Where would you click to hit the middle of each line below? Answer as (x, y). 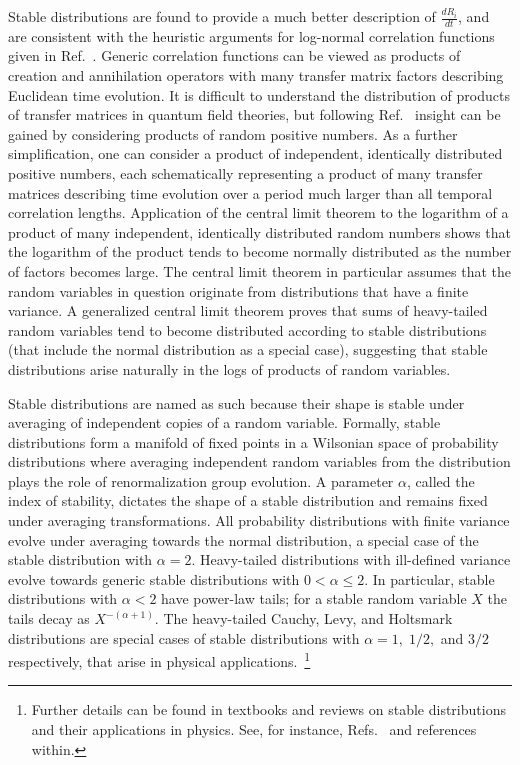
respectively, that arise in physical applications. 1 (159, 659)
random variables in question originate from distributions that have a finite (238, 290)
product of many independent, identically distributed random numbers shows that (259, 231)
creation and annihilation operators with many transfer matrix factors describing (256, 75)
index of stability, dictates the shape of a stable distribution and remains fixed (248, 500)
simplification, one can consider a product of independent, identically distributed (255, 153)
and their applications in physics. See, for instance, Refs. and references (254, 729)
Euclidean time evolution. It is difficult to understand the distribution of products (259, 94)
